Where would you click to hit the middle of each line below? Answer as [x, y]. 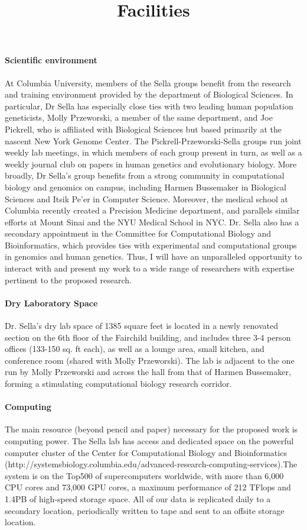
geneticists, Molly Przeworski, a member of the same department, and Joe [139, 117]
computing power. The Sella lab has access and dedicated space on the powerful [149, 441]
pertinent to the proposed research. [68, 279]
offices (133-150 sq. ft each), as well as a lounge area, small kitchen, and [135, 349]
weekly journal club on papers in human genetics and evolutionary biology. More [151, 164]
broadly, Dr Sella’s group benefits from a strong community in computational [145, 175]
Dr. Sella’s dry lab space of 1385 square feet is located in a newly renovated [142, 326]
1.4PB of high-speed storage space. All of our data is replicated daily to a [138, 498]
